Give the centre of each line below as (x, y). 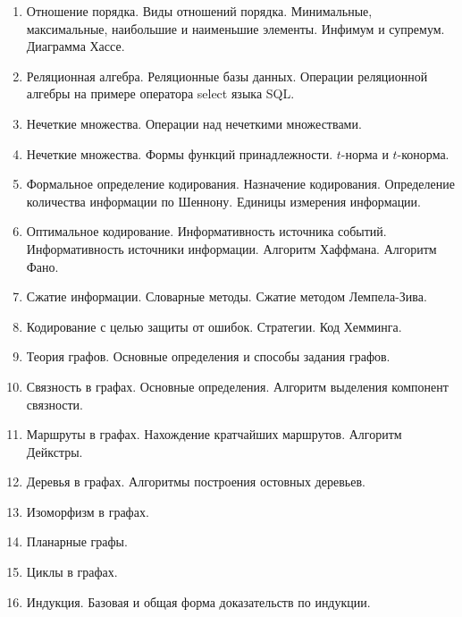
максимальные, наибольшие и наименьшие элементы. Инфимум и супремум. (235, 28)
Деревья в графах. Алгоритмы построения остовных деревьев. (196, 482)
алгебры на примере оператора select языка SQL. (160, 93)
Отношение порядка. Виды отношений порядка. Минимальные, (199, 11)
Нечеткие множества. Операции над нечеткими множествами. (194, 123)
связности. (55, 404)
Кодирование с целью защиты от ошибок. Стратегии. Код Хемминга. (214, 326)
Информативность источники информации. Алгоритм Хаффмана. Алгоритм (231, 248)
